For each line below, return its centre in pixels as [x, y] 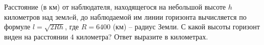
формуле [17, 27]
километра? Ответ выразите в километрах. [142, 36]
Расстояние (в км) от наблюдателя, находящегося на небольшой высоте [115, 7]
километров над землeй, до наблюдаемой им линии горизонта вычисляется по [125, 16]
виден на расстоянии [36, 36]
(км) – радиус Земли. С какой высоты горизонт [186, 27]
